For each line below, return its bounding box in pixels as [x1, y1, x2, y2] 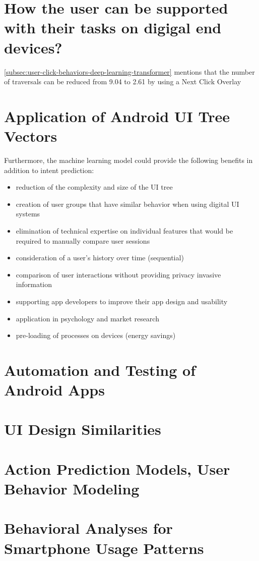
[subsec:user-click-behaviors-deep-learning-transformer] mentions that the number [4, 66, 255, 77]
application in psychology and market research [16, 313, 159, 323]
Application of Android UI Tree [4, 105, 230, 126]
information [16, 279, 52, 290]
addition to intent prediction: [4, 164, 94, 175]
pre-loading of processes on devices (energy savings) [16, 330, 176, 341]
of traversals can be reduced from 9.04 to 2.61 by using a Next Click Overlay [4, 76, 241, 87]
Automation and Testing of [4, 359, 196, 380]
